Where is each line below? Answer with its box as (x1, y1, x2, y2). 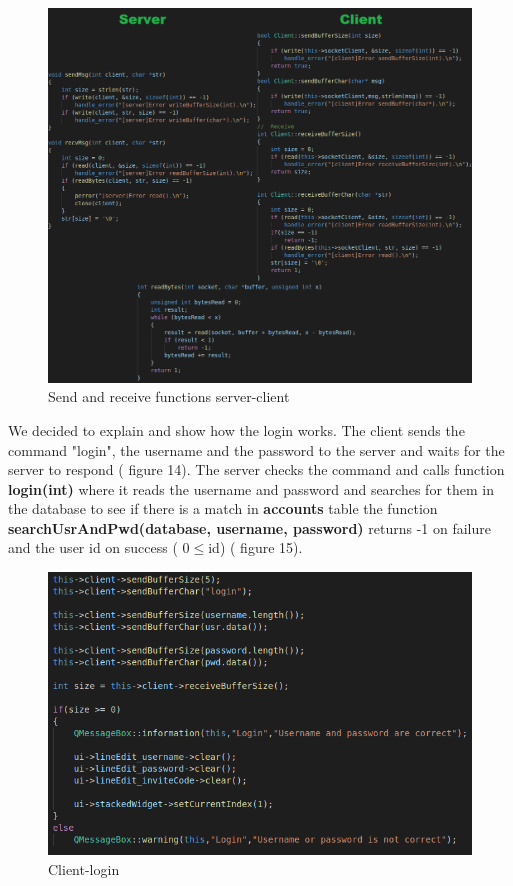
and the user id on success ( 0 (8, 537, 190, 558)
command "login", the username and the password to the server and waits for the (8, 439, 505, 460)
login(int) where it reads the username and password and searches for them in (8, 478, 494, 499)
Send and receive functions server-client (48, 386, 290, 407)
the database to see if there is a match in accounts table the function (8, 498, 438, 519)
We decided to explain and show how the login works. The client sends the (8, 419, 465, 440)
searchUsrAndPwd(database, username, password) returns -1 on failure (8, 517, 491, 538)
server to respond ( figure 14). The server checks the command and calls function (8, 459, 505, 480)
